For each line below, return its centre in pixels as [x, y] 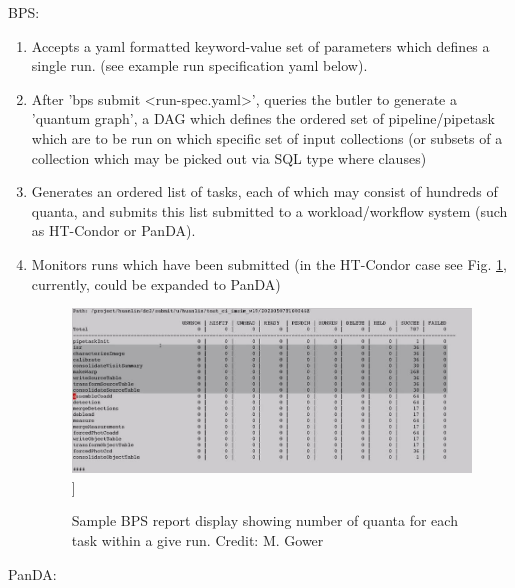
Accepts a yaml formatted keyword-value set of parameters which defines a [260, 45]
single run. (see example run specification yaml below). [199, 65]
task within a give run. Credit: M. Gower [197, 539]
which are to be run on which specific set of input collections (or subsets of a [267, 137]
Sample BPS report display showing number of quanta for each [264, 520]
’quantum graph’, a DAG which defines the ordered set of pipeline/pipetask [263, 118]
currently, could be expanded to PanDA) [156, 283]
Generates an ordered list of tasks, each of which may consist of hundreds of [264, 191]
